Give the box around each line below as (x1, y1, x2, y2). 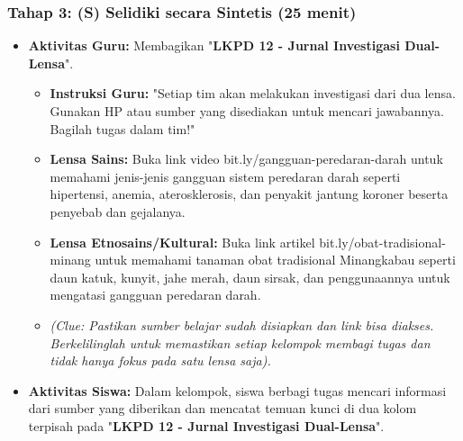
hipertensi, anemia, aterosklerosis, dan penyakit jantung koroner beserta (50, 184, 449, 203)
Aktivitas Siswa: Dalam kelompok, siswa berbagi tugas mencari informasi (28, 381, 447, 400)
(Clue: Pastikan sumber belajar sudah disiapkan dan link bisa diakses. (50, 315, 434, 334)
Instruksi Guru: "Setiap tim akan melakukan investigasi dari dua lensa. (50, 84, 456, 103)
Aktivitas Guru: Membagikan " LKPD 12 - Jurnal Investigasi (28, 36, 400, 55)
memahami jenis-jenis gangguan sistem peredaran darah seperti (50, 166, 401, 185)
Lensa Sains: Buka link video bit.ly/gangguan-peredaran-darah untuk (50, 149, 443, 168)
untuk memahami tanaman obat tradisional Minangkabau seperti (95, 250, 456, 269)
